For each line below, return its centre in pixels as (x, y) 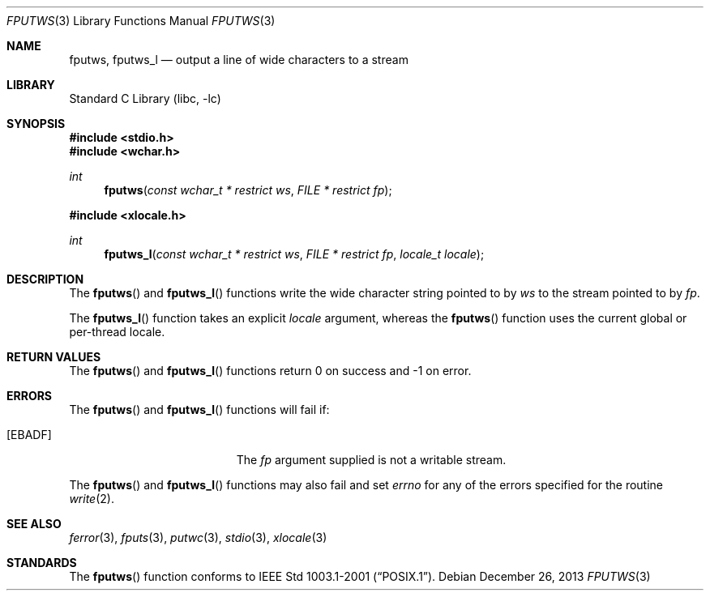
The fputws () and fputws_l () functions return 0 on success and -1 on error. (270, 371)
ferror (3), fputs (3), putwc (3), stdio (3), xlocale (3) (198, 537)
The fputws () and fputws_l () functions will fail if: (199, 409)
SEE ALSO (34, 524)
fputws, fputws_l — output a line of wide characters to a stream (239, 60)
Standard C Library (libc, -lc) (145, 98)
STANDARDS (42, 563)
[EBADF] (29, 435)
